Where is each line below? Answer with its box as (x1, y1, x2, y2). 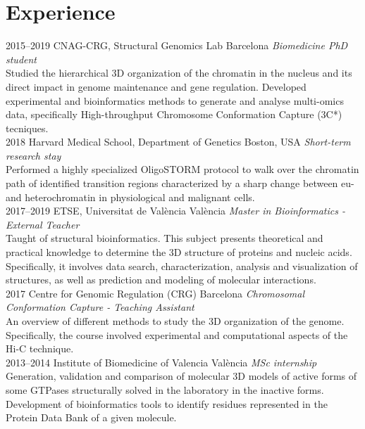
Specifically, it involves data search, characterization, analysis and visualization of (6, 258, 358, 273)
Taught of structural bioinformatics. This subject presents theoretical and (6, 231, 323, 245)
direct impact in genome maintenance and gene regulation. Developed (6, 79, 307, 94)
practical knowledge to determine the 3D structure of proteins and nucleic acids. (6, 245, 352, 260)
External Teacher (6, 217, 80, 231)
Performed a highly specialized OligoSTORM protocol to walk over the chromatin (6, 162, 359, 177)
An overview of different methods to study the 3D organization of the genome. (6, 314, 345, 328)
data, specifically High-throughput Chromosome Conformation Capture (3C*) (6, 107, 342, 122)
